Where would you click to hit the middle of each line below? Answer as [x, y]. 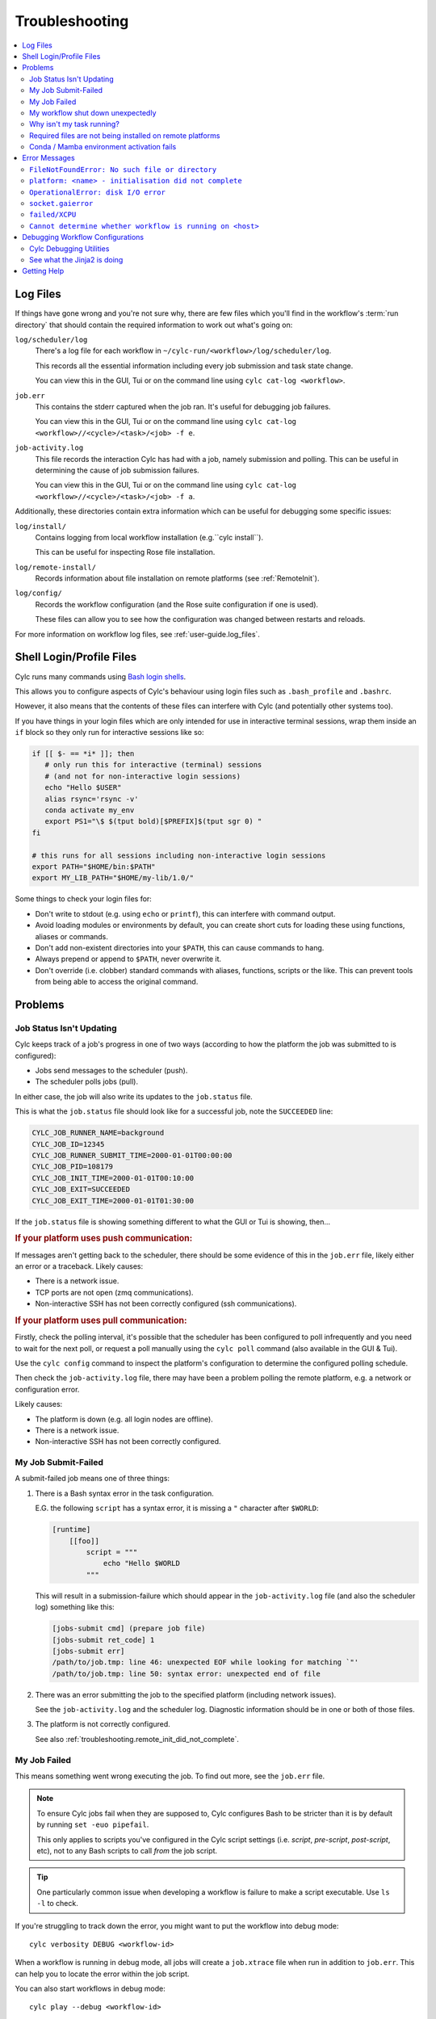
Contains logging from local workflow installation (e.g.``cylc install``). [149, 537]
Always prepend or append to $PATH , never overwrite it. [128, 959]
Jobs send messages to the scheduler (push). [111, 1071]
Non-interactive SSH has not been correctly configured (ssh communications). [166, 1303]
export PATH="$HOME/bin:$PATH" [94, 867]
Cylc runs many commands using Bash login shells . [101, 676]
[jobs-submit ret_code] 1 [103, 1640]
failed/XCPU [53, 215]
